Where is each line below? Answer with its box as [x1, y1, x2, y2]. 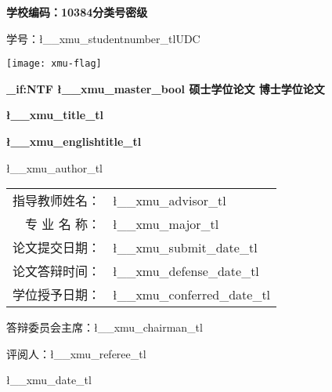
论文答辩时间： [13, 262, 101, 281]
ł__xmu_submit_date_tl [113, 238, 258, 256]
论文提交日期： [13, 238, 101, 257]
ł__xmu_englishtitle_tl [6, 133, 142, 150]
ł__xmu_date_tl [6, 372, 92, 388]
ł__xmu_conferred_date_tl [113, 285, 271, 303]
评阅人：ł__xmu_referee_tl [6, 345, 146, 361]
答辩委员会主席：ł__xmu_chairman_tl [6, 319, 203, 336]
